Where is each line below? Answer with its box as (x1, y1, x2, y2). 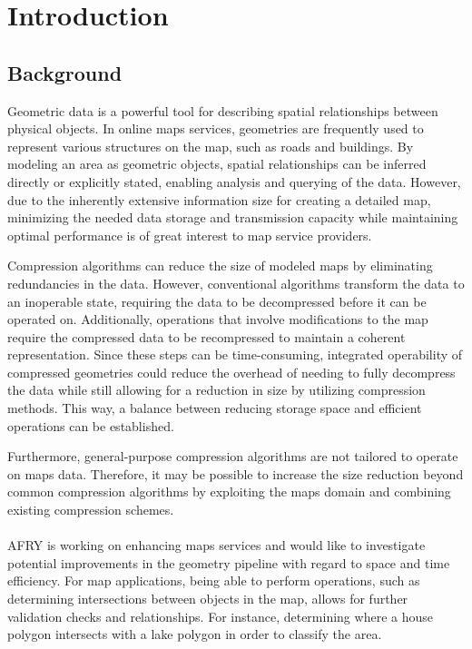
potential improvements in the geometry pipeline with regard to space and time (7, 553, 450, 572)
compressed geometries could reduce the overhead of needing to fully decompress (7, 362, 456, 381)
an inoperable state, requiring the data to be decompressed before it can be (7, 291, 427, 310)
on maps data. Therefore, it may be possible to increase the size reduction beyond (7, 464, 464, 483)
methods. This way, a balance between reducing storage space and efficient (7, 398, 422, 418)
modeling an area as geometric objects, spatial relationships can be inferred (7, 154, 427, 173)
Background (7, 58, 123, 86)
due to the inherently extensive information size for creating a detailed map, (7, 190, 431, 209)
